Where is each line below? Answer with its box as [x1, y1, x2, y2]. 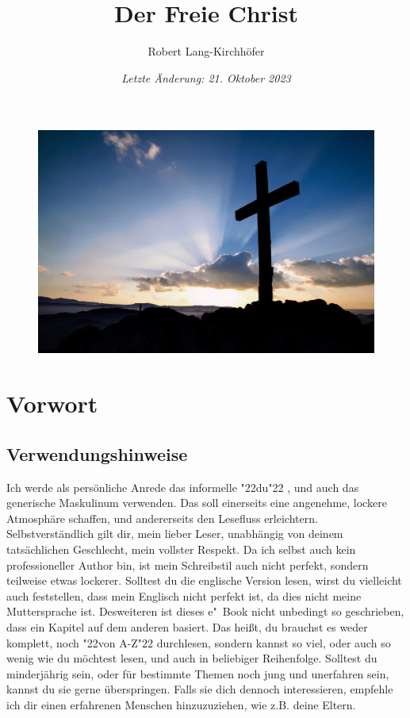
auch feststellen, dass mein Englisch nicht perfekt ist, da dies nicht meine [6, 587, 362, 604]
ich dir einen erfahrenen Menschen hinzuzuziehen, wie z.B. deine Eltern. [6, 696, 356, 712]
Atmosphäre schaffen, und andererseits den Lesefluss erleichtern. [6, 509, 318, 526]
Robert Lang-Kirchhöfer [148, 43, 265, 60]
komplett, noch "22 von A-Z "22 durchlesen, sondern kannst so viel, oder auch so [6, 634, 391, 651]
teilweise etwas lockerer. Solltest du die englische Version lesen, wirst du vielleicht [6, 572, 402, 589]
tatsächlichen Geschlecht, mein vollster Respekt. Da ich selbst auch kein [6, 541, 356, 557]
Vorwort [6, 387, 98, 420]
